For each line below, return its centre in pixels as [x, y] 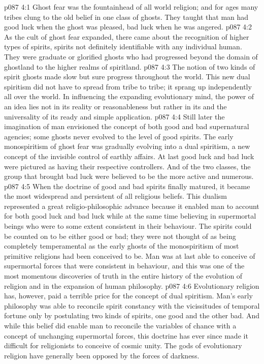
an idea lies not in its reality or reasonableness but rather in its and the [115, 106]
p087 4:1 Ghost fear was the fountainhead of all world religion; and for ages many [131, 7]
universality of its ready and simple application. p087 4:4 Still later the [114, 116]
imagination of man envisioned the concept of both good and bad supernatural [127, 126]
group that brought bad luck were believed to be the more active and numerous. [129, 176]
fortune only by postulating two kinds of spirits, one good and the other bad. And [132, 315]
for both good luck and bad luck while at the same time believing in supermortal [130, 216]
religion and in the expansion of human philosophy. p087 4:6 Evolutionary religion [132, 285]
